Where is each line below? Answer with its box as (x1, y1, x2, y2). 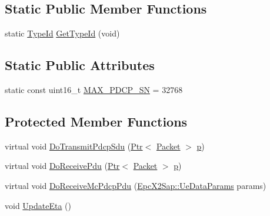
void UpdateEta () (5, 199, 72, 211)
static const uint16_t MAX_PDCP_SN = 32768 (5, 84, 183, 95)
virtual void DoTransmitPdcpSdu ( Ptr (5, 139, 143, 152)
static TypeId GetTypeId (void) (5, 27, 120, 39)
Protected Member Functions (5, 112, 188, 130)
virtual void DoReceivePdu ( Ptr (5, 159, 120, 172)
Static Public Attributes (5, 56, 155, 74)
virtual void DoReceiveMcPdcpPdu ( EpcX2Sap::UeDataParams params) (5, 179, 266, 191)
